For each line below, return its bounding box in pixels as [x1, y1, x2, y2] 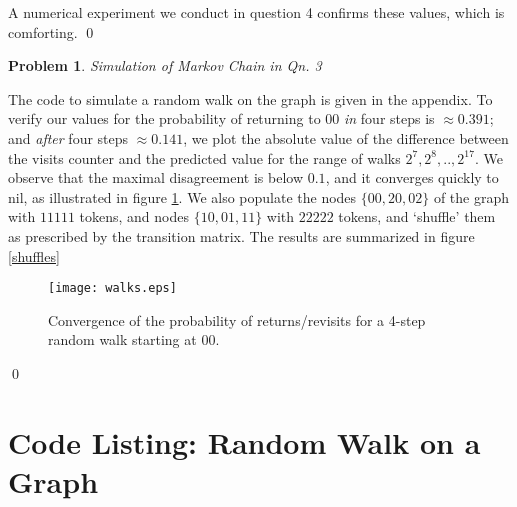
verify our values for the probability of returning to [8, 108, 321, 129]
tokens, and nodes [79, 206, 190, 227]
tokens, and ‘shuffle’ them [338, 206, 496, 227]
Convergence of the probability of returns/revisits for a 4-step [48, 309, 426, 330]
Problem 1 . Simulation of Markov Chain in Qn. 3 [8, 55, 322, 76]
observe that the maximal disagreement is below [8, 167, 304, 188]
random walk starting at [48, 329, 197, 350]
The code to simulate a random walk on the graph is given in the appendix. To [8, 88, 493, 109]
